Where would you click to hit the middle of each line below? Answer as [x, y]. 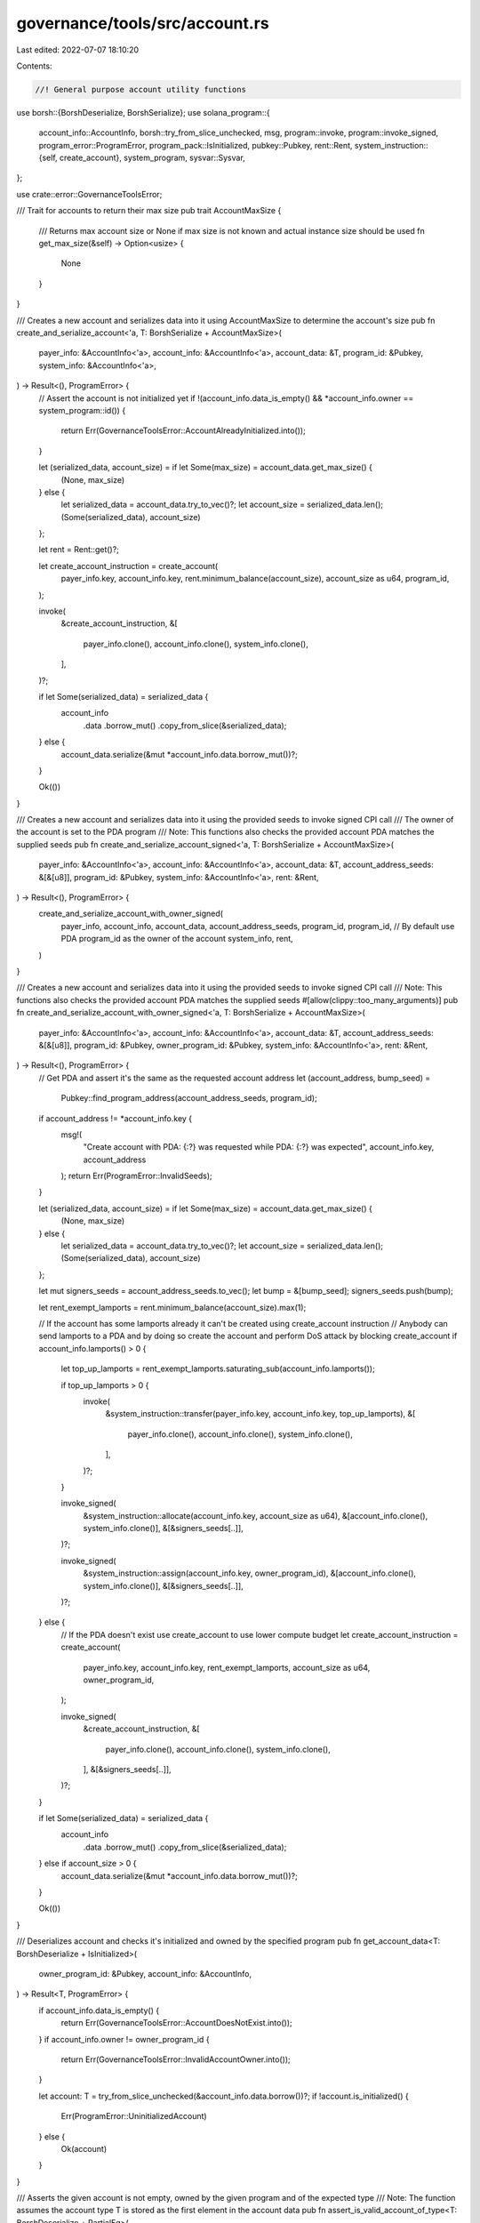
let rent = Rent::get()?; [79, 550]
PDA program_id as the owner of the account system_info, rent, [177, 939]
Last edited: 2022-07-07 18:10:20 [78, 50]
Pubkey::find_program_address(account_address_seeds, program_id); [189, 1098]
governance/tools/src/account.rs [143, 23]
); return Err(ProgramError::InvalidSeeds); [136, 1176]
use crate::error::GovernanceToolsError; [89, 194]
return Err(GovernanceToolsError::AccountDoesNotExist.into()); [176, 2023]
